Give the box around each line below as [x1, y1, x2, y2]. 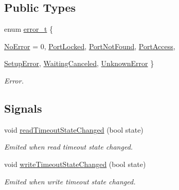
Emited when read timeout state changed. [4, 141, 133, 152]
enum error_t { [4, 24, 53, 34]
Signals [4, 100, 42, 116]
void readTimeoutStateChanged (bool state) [4, 124, 144, 135]
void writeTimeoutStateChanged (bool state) [4, 158, 146, 169]
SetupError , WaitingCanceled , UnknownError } [4, 58, 154, 69]
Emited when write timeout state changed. [4, 176, 136, 186]
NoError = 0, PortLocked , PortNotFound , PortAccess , [4, 40, 175, 51]
